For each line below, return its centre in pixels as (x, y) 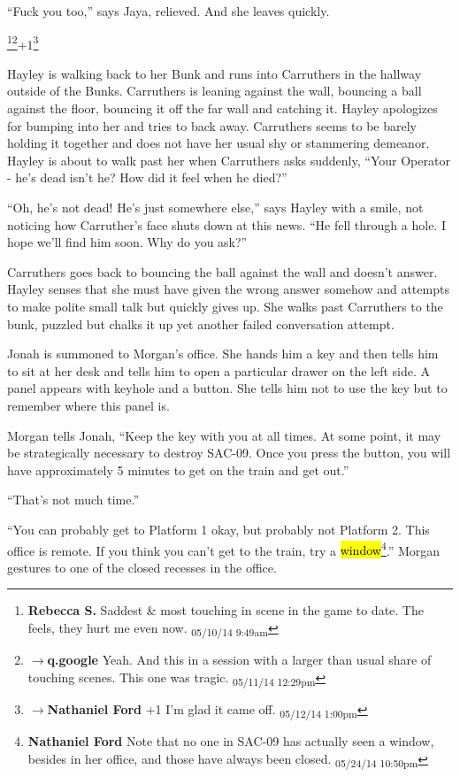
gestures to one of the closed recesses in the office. (142, 567)
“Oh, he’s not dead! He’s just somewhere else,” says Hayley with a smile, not (215, 207)
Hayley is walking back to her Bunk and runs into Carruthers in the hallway (215, 73)
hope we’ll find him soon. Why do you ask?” (127, 242)
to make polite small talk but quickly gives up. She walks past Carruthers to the (225, 306)
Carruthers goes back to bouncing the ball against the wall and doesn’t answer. (222, 271)
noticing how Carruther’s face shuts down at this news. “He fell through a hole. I (226, 224)
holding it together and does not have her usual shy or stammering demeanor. (218, 143)
